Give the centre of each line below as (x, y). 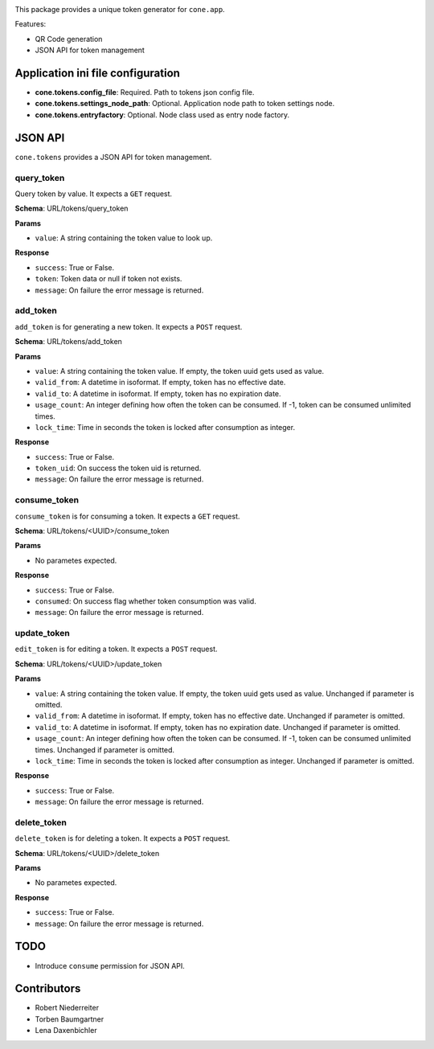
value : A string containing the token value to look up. (124, 238)
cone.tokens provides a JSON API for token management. (113, 157)
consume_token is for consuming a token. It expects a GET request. (127, 516)
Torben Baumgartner (70, 1019)
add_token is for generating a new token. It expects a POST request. (129, 326)
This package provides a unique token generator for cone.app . (120, 9)
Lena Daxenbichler (66, 1031)
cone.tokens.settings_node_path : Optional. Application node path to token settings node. (185, 104)
